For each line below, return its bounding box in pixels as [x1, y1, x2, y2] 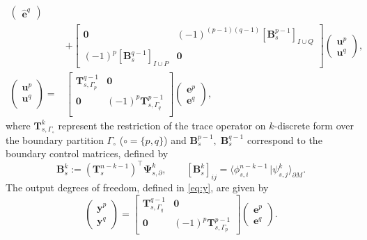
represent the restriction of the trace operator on [58, 118, 266, 132]
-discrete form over [274, 118, 354, 132]
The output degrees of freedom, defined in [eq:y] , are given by [6, 180, 269, 195]
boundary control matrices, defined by [6, 146, 169, 161]
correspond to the [247, 132, 322, 147]
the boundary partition [6, 132, 104, 147]
